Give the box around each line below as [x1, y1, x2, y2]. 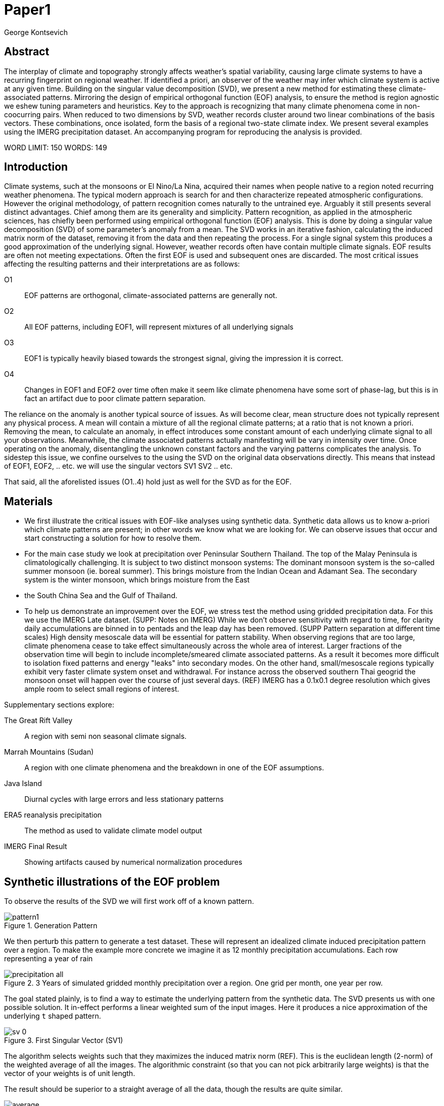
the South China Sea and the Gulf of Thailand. [24, 591, 178, 600]
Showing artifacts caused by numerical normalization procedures [24, 858, 243, 867]
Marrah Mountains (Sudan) [4, 747, 94, 757]
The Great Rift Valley [4, 716, 73, 725]
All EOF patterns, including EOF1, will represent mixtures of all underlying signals [24, 322, 294, 332]
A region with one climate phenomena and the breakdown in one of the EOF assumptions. [24, 763, 324, 772]
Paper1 [4, 1, 51, 18]
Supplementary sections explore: [4, 700, 115, 709]
